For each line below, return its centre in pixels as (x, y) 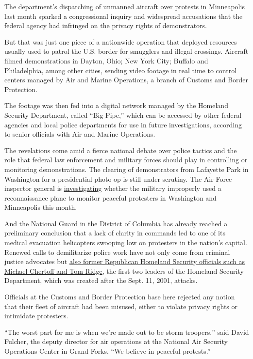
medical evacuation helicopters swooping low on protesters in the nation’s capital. (126, 242)
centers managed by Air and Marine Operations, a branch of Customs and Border (126, 80)
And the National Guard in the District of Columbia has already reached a (116, 223)
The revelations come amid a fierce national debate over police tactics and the (121, 150)
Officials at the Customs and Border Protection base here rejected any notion (120, 297)
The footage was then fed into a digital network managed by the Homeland (116, 105)
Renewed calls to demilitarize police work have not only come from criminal (117, 252)
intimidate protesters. (36, 316)
